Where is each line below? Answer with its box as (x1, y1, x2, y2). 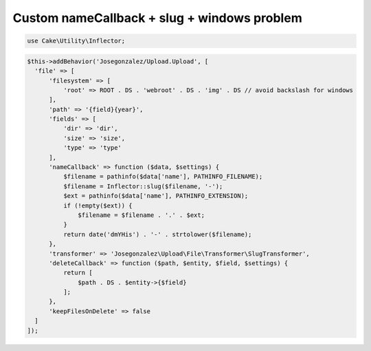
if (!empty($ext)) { (63, 201, 133, 210)
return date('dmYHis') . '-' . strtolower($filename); (63, 230, 252, 238)
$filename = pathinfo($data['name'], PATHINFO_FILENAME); (63, 172, 263, 181)
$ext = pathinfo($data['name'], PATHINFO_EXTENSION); (63, 192, 249, 200)
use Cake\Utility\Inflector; (27, 37, 126, 45)
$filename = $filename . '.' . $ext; (78, 211, 205, 219)
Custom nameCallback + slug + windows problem (12, 10, 302, 25)
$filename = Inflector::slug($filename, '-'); (63, 182, 223, 190)
